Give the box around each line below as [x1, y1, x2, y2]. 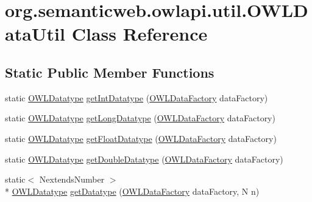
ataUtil [5, 21, 65, 46]
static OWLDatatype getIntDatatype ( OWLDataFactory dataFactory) [5, 91, 268, 104]
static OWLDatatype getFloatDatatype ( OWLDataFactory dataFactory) [5, 132, 277, 144]
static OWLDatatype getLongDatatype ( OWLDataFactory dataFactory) [5, 112, 275, 124]
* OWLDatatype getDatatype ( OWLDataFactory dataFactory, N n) [5, 184, 260, 197]
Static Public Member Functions [5, 62, 214, 81]
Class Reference [71, 21, 208, 46]
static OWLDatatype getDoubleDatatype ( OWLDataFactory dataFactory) [5, 152, 283, 165]
